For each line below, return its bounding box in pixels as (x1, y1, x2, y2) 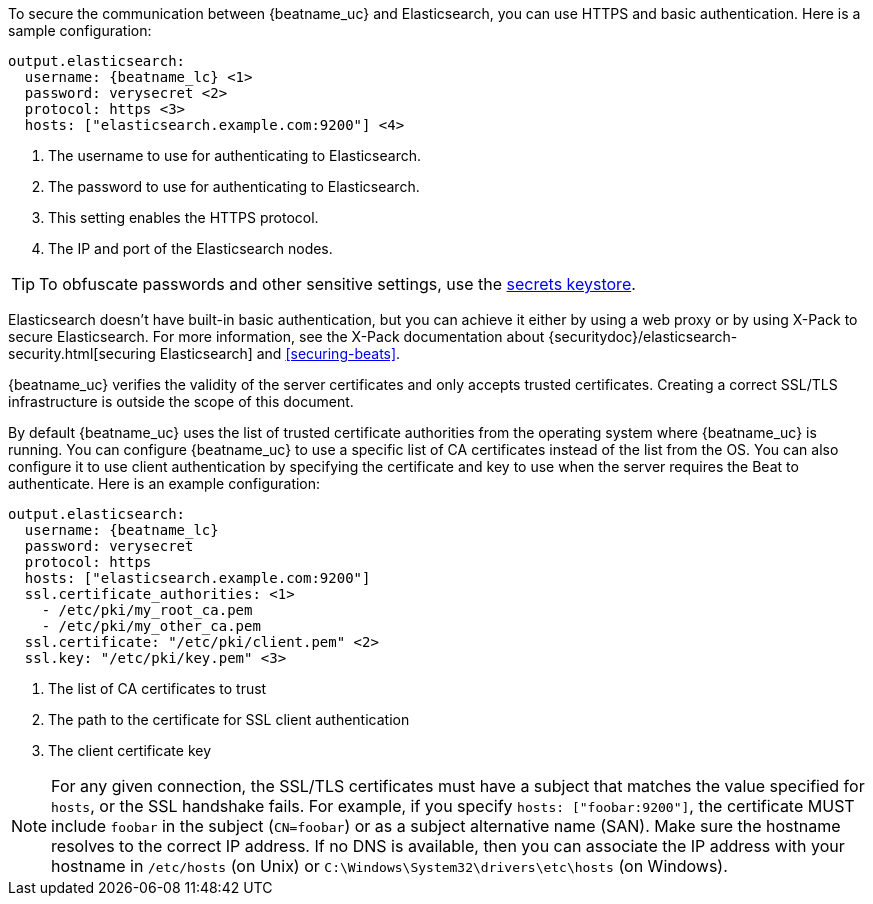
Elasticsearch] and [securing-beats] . (159, 345, 401, 362)
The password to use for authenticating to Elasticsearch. (48, 178, 420, 195)
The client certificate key (48, 742, 212, 759)
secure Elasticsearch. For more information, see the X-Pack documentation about (8, 328, 545, 345)
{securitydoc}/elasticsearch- (548, 328, 738, 345)
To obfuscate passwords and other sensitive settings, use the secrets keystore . (39, 274, 636, 294)
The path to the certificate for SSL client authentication (48, 711, 410, 728)
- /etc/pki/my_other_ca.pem (41, 618, 261, 634)
